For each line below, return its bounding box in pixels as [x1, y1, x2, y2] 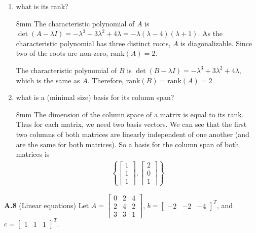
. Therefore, [87, 75, 124, 85]
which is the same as [16, 75, 80, 85]
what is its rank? [16, 1, 68, 11]
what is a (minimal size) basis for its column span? [16, 92, 174, 103]
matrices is [16, 149, 50, 159]
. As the [198, 28, 223, 39]
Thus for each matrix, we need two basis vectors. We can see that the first [16, 119, 247, 129]
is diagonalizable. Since [180, 38, 252, 48]
